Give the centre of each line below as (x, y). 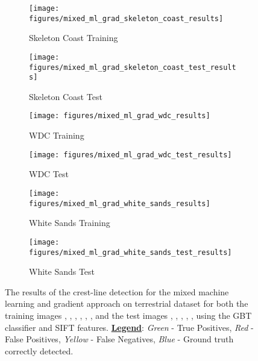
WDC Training (57, 135)
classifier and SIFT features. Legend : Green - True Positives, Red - (129, 327)
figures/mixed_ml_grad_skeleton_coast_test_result (133, 67)
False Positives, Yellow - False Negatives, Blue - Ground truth (119, 339)
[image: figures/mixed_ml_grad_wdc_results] (120, 116)
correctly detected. (39, 350)
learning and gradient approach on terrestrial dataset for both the (127, 303)
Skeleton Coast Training (74, 38)
